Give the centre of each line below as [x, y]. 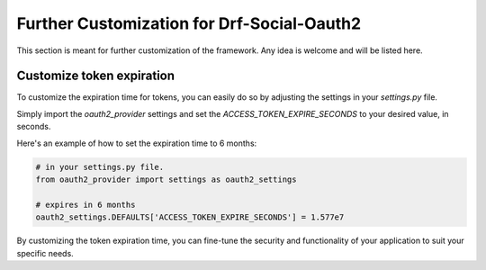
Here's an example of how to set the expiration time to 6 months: [137, 143]
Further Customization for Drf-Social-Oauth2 [189, 23]
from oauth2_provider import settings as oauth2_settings [166, 180]
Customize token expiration [96, 76]
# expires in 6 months [85, 204]
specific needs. [45, 253]
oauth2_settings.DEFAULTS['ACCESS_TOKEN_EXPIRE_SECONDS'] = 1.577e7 [190, 217]
